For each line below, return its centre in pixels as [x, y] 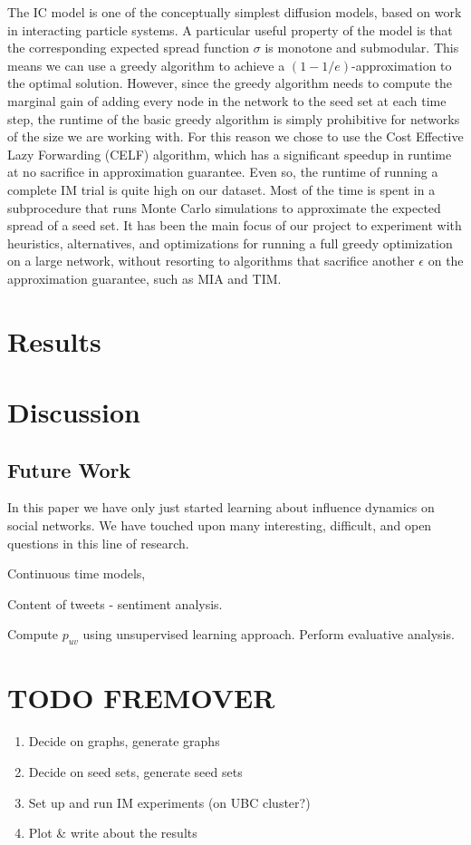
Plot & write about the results [113, 833]
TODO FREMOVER [141, 698]
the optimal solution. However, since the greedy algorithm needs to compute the [230, 83]
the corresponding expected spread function [129, 48]
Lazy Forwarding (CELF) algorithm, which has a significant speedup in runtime [230, 154]
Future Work [69, 469]
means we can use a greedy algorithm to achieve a [146, 65]
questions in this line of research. [98, 543]
